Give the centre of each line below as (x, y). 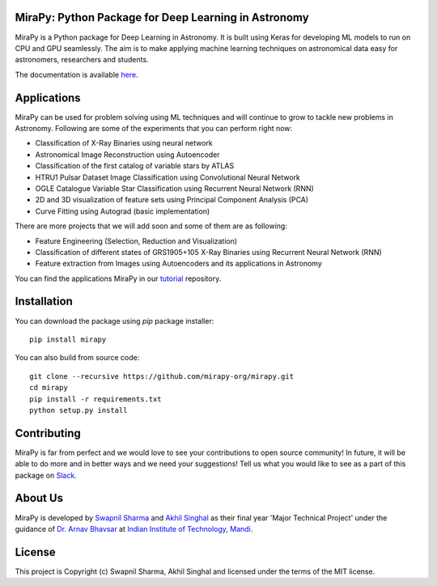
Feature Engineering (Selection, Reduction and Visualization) (136, 241)
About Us (39, 498)
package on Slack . (46, 475)
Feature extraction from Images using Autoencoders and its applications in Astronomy (179, 264)
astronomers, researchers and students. (82, 60)
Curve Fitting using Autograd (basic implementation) (123, 211)
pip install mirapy (68, 339)
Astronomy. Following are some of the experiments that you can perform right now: (154, 128)
